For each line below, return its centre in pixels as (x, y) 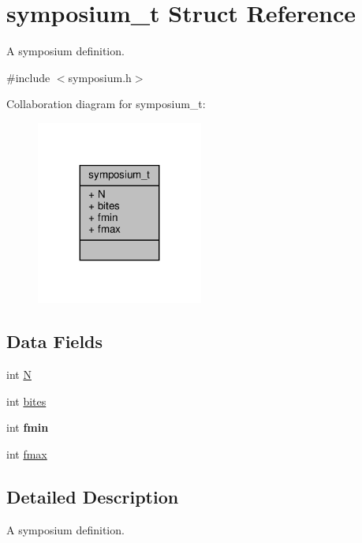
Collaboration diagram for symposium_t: (106, 104)
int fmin (28, 427)
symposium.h (100, 77)
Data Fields (55, 341)
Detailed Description (93, 496)
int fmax (27, 453)
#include (28, 77)
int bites (26, 401)
